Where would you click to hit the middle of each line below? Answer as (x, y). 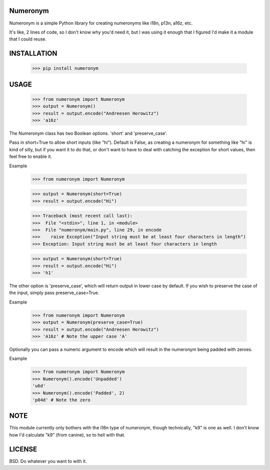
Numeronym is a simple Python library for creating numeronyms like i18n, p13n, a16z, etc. (101, 23)
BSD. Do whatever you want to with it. (48, 461)
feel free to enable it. (31, 157)
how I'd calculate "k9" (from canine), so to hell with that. (67, 435)
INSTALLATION (33, 53)
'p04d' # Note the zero (61, 400)
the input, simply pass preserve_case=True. (54, 293)
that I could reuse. (28, 39)
